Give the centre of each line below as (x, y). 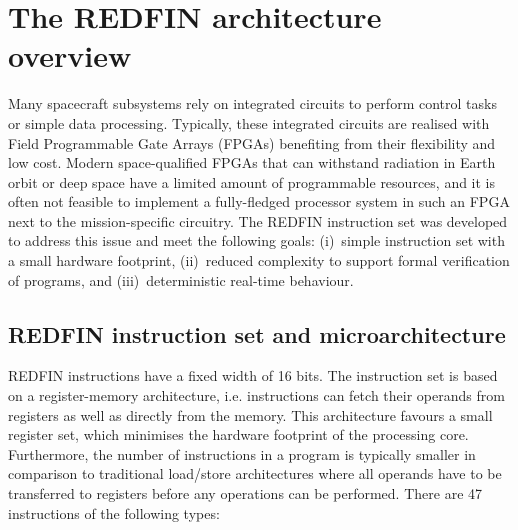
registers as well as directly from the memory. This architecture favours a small (250, 414)
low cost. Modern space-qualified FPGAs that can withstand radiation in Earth (252, 162)
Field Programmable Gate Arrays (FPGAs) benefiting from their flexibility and (252, 142)
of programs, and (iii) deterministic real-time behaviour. (181, 279)
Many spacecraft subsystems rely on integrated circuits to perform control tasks (252, 103)
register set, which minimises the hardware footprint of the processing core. (238, 434)
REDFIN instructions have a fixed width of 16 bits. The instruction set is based (253, 375)
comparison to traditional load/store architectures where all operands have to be (255, 473)
